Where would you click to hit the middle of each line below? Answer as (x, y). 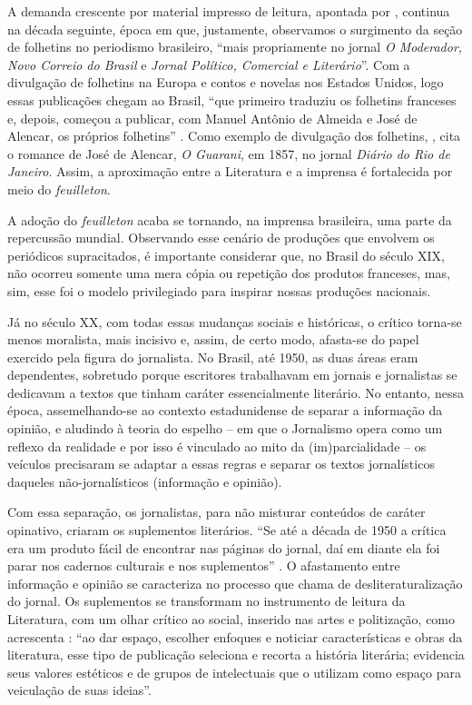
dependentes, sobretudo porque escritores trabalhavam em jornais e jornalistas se (232, 375)
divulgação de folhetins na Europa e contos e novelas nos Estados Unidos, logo (226, 82)
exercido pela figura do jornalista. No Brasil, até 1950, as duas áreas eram (213, 357)
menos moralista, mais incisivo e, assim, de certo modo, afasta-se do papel (213, 339)
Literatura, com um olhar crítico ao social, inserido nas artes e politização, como (231, 619)
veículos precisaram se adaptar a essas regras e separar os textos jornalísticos (221, 464)
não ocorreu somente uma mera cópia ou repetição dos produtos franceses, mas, (229, 273)
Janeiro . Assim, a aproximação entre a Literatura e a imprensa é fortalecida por (230, 171)
